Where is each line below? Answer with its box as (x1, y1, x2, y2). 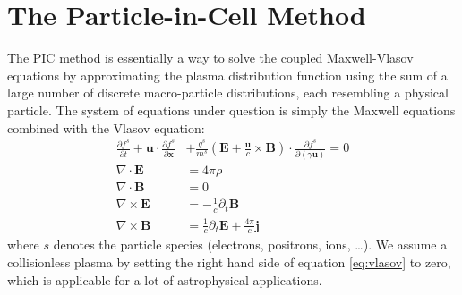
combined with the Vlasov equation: (7, 118, 205, 137)
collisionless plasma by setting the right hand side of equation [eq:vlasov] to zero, (7, 252, 451, 271)
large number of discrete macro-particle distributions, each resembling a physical (7, 83, 449, 102)
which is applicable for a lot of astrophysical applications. (7, 270, 322, 289)
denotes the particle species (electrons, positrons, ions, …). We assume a (53, 235, 448, 254)
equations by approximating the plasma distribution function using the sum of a (7, 65, 448, 84)
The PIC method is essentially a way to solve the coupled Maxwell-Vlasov (7, 48, 414, 67)
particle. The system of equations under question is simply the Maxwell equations (7, 100, 456, 119)
